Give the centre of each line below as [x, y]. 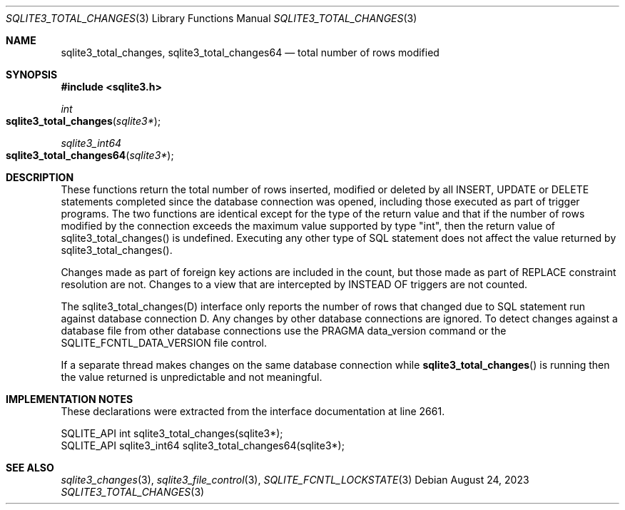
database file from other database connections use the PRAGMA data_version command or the [284, 331]
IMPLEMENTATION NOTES [70, 399]
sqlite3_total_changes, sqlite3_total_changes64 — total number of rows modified [250, 52]
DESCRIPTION [40, 177]
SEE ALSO [30, 468]
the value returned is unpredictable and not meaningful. [192, 377]
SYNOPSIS [32, 75]
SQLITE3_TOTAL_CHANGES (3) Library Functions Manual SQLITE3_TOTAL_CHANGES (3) [212, 18]
